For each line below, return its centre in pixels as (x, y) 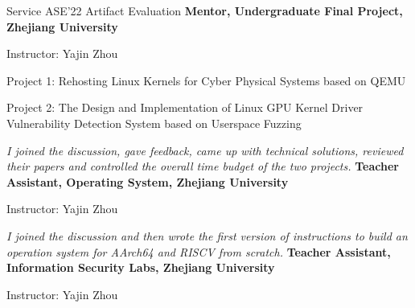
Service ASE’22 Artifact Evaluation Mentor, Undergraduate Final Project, (205, 10)
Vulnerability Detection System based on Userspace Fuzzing (154, 123)
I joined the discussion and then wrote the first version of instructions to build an (207, 235)
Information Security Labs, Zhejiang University (141, 267)
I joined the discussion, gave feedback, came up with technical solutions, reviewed (205, 150)
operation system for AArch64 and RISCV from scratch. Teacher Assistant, (199, 251)
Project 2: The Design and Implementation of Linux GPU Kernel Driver (185, 107)
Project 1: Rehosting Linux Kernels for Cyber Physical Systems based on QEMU (206, 80)
